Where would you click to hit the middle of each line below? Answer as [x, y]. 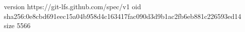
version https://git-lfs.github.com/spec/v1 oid [73, 6]
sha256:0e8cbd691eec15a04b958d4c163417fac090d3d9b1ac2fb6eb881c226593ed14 [123, 16]
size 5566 [17, 25]
